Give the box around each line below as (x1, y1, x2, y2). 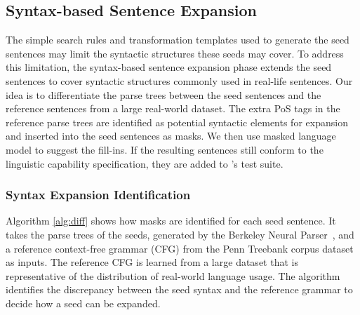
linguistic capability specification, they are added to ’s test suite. (6, 156, 284, 170)
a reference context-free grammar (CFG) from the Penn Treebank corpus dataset (6, 241, 354, 255)
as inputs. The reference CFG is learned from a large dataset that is (6, 255, 298, 269)
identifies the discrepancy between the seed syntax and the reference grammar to (6, 282, 353, 297)
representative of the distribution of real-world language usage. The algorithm (6, 268, 340, 283)
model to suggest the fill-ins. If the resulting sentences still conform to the (6, 142, 324, 156)
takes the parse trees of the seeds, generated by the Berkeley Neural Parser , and (6, 227, 354, 241)
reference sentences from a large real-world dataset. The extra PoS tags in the (6, 101, 340, 116)
